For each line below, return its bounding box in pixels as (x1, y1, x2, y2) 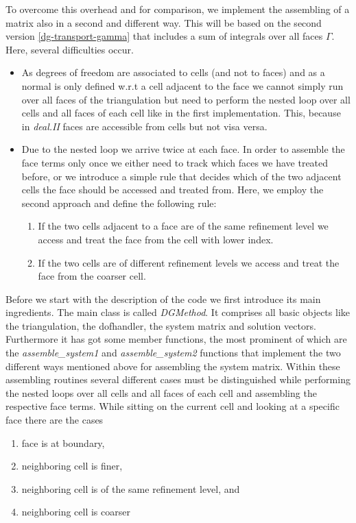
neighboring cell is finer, (21, 459, 123, 473)
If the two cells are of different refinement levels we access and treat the (38, 255, 340, 269)
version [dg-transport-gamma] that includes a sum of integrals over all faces (5, 29, 323, 43)
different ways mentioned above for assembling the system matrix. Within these (5, 358, 340, 373)
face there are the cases (5, 413, 104, 427)
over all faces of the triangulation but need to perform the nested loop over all (21, 92, 351, 106)
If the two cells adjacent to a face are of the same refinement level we (38, 219, 329, 233)
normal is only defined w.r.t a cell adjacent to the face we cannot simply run (21, 78, 344, 93)
